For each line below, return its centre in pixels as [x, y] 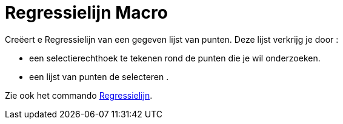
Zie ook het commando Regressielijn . [79, 95]
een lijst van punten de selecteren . [99, 76]
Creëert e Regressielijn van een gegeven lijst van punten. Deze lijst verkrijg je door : [172, 39]
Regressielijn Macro [86, 13]
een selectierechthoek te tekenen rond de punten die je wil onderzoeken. [175, 58]
